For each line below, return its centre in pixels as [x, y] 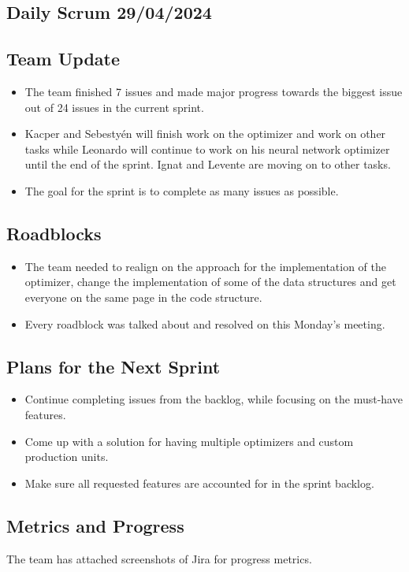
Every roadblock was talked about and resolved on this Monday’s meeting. [205, 323]
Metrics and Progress [95, 525]
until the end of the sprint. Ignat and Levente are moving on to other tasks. [208, 164]
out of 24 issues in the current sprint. [114, 107]
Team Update [63, 59]
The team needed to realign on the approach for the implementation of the [206, 266]
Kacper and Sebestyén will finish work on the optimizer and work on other [205, 134]
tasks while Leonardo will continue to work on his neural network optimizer [207, 149]
